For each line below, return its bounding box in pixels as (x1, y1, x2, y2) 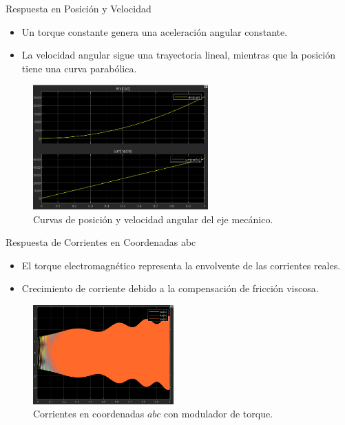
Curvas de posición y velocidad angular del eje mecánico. (33, 211, 273, 226)
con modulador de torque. (164, 406, 273, 421)
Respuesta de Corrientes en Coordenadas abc (6, 235, 196, 249)
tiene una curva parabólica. (21, 61, 137, 75)
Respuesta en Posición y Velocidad (6, 1, 151, 15)
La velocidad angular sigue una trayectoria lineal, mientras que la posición (21, 48, 336, 62)
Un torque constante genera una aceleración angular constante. (21, 24, 288, 39)
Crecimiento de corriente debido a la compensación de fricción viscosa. (21, 281, 319, 296)
